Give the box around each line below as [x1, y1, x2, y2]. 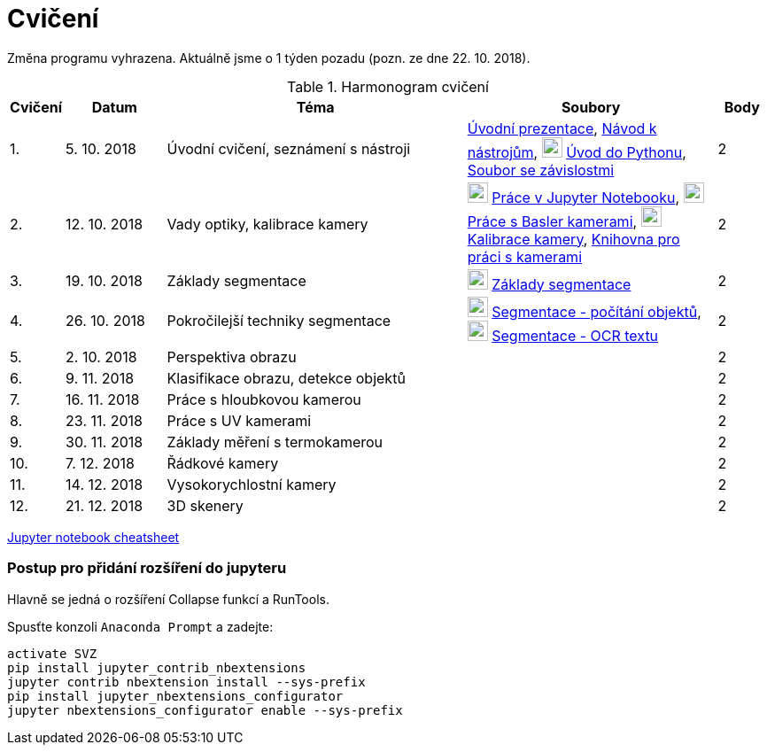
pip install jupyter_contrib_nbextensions [7, 660, 306, 675]
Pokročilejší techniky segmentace [167, 311, 391, 329]
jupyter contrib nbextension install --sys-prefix [7, 674, 366, 689]
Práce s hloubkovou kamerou [167, 390, 361, 408]
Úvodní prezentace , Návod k [467, 119, 657, 137]
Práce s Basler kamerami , [467, 212, 638, 230]
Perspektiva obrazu [167, 347, 297, 366]
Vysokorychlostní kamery [167, 475, 337, 493]
